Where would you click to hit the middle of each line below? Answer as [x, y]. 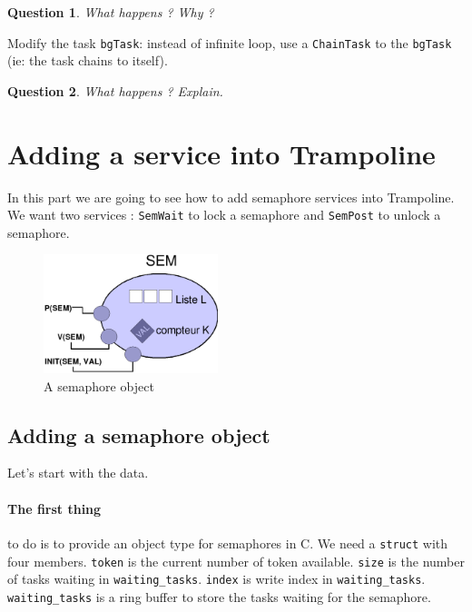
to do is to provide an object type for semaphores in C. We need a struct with [228, 543]
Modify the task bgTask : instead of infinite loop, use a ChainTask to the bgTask [230, 42]
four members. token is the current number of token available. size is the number [236, 561]
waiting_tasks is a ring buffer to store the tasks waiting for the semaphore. [219, 596]
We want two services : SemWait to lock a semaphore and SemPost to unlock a [224, 215]
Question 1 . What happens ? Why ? [111, 12]
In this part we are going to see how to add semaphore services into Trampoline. [231, 197]
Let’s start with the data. [78, 473]
